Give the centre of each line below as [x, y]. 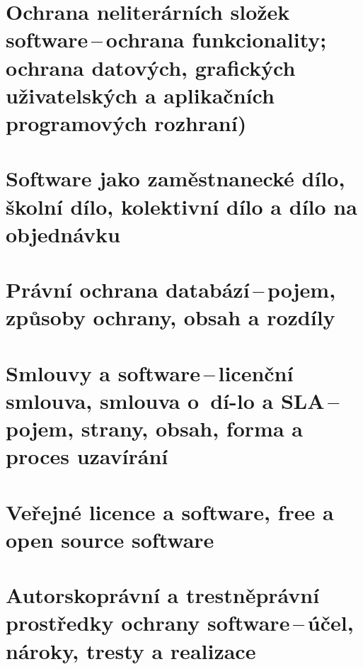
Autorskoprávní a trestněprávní [163, 595]
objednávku [63, 234]
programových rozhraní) [126, 122]
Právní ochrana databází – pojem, [171, 289]
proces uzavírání [87, 456]
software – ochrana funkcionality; [166, 39]
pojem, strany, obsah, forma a [154, 428]
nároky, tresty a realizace [131, 650]
